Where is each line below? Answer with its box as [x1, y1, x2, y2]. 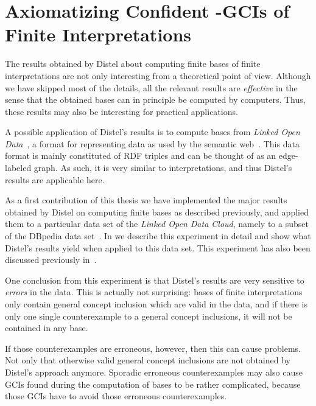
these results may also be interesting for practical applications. [5, 105, 238, 117]
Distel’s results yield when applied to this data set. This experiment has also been [5, 241, 311, 254]
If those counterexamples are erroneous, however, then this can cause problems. [5, 341, 301, 354]
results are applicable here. [5, 173, 105, 186]
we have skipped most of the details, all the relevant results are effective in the [5, 81, 298, 94]
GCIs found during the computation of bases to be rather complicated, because [5, 377, 301, 390]
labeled [5, 161, 32, 174]
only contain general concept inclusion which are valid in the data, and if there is [5, 298, 307, 310]
